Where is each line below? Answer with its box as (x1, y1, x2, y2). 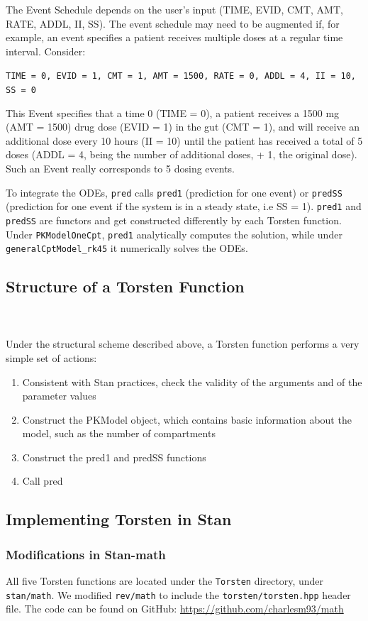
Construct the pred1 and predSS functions (22, 449, 206, 464)
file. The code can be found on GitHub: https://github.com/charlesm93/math (6, 601, 344, 616)
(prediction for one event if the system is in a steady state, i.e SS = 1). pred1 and (6, 199, 362, 214)
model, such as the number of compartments (22, 426, 216, 441)
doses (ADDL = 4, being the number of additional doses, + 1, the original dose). (6, 147, 357, 162)
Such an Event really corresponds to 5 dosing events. (6, 161, 235, 176)
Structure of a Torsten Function (6, 275, 245, 297)
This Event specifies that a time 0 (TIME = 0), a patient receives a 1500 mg (6, 105, 340, 120)
